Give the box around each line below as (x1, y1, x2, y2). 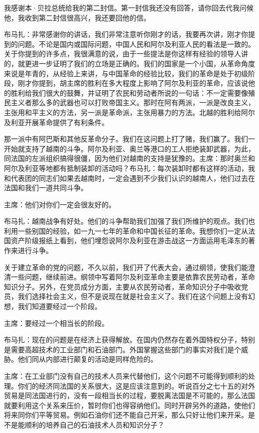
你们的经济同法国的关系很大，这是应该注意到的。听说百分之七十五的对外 (17, 380, 255, 391)
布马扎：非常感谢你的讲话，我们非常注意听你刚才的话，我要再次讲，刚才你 (4, 29, 248, 39)
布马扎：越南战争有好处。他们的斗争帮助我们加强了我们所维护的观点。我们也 (4, 216, 255, 226)
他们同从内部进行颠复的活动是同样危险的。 (17, 354, 157, 364)
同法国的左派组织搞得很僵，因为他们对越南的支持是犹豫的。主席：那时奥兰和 (4, 153, 255, 163)
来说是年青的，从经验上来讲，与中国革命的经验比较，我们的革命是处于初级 (4, 68, 248, 78)
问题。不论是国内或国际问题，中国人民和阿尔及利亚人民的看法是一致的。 (17, 38, 255, 49)
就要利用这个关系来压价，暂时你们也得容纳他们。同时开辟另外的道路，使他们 (4, 400, 255, 410)
